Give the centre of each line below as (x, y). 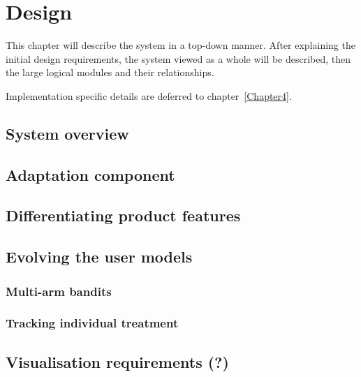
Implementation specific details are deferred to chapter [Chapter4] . (149, 95)
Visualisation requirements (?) (117, 361)
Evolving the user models (99, 257)
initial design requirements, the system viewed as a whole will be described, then (178, 58)
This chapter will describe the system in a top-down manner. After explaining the (180, 45)
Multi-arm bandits (59, 291)
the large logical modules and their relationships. (110, 72)
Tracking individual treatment (92, 323)
